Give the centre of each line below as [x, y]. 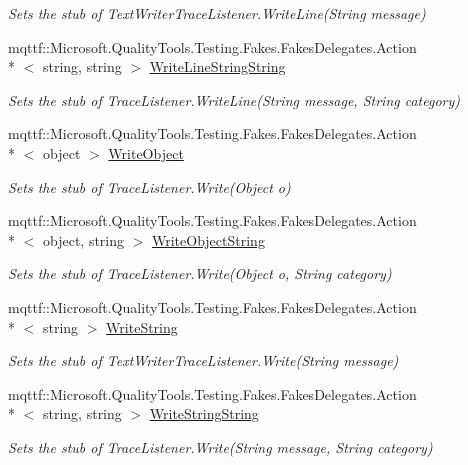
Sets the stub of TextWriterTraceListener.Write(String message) [203, 360]
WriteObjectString [208, 239]
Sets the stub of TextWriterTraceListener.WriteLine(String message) [217, 13]
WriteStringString [204, 413]
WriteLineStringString [217, 66]
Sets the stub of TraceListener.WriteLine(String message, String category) [234, 99]
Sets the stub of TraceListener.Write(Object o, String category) [200, 273]
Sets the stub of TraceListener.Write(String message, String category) [220, 446]
